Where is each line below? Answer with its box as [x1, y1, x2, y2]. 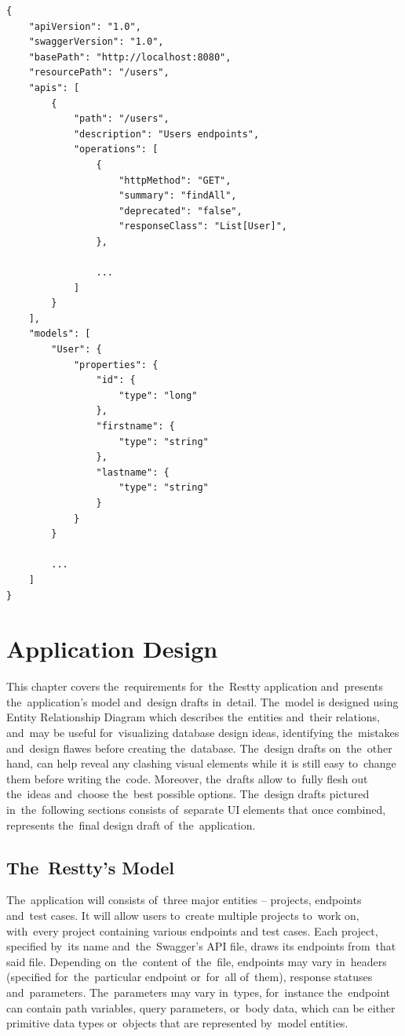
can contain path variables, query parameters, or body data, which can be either [6, 999, 396, 1016]
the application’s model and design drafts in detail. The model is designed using [6, 693, 399, 710]
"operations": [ [73, 144, 159, 155]
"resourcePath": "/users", [28, 67, 170, 78]
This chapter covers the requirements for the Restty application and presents [6, 678, 383, 695]
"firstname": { [96, 421, 175, 432]
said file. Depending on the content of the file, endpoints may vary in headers [6, 953, 387, 969]
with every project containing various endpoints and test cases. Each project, [6, 922, 378, 939]
